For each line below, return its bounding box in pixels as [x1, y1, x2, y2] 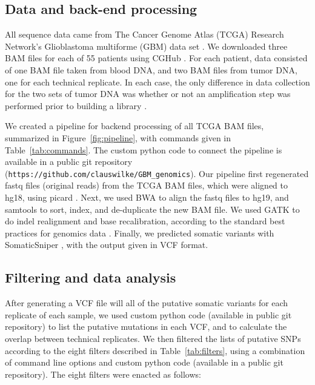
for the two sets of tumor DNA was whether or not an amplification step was [5, 87, 291, 100]
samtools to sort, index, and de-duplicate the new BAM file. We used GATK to [5, 203, 300, 215]
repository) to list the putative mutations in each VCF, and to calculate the [5, 320, 287, 333]
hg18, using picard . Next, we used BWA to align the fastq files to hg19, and [5, 190, 289, 203]
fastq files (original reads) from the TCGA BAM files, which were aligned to [5, 179, 288, 192]
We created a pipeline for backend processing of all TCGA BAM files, [5, 119, 264, 132]
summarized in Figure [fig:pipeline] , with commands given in [5, 131, 231, 144]
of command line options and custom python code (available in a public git [5, 356, 283, 369]
